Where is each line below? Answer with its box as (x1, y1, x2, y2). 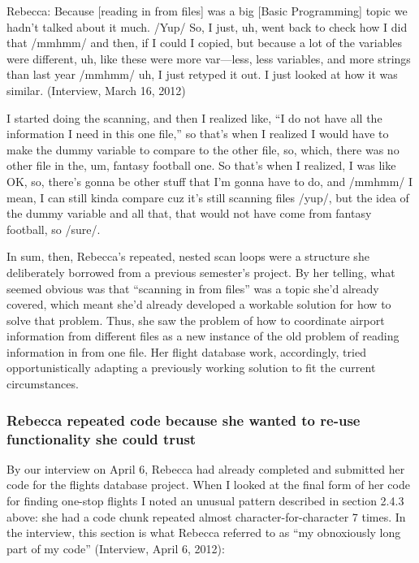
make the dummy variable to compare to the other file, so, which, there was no (6, 141, 400, 158)
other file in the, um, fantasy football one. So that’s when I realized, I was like (6, 157, 396, 174)
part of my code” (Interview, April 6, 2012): (6, 539, 225, 557)
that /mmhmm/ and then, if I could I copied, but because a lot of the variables (6, 34, 403, 51)
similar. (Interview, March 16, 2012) (6, 81, 186, 98)
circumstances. (6, 375, 79, 392)
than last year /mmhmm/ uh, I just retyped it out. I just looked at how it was (6, 66, 398, 83)
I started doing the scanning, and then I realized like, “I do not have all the (6, 109, 382, 126)
